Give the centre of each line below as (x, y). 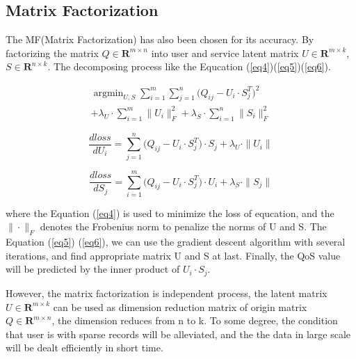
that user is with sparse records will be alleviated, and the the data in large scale (178, 334)
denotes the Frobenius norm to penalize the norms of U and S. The (183, 226)
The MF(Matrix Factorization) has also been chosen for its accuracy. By (160, 39)
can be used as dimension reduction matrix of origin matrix (180, 306)
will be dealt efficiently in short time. (84, 348)
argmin (108, 93)
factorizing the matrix (52, 53)
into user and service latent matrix (225, 53)
